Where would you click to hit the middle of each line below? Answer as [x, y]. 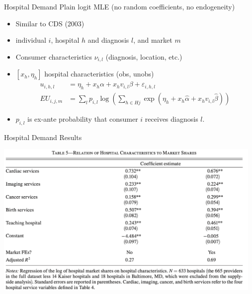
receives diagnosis [171, 119]
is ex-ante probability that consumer [83, 119]
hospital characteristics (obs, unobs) [99, 74]
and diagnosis [108, 40]
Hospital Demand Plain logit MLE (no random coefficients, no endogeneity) [120, 6]
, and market [153, 40]
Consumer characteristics [54, 56]
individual [31, 40]
